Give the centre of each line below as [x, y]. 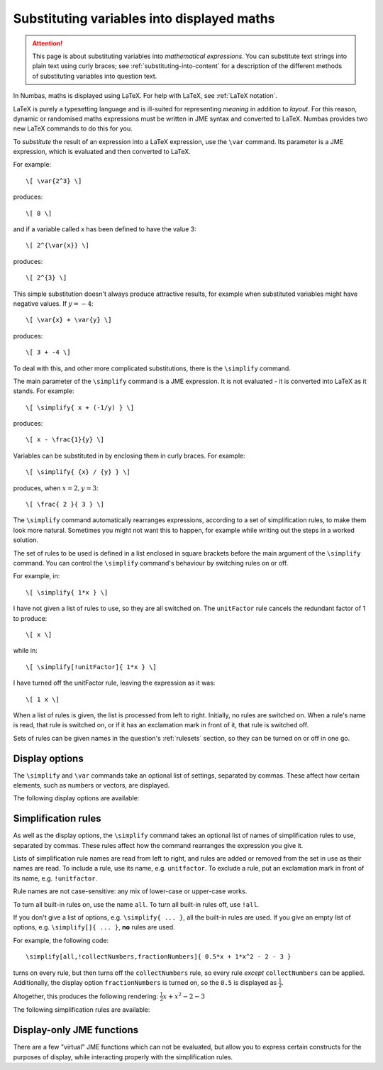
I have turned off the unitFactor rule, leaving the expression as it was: [114, 683]
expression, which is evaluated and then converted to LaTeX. [102, 152]
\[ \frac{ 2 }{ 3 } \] [65, 504]
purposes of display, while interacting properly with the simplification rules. [123, 1057]
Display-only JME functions [76, 1030]
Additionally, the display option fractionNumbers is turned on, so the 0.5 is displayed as [145, 982]
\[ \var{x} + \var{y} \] [69, 320]
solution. [26, 540]
